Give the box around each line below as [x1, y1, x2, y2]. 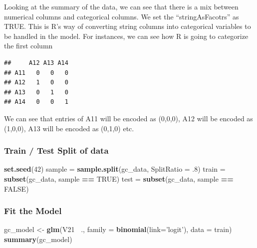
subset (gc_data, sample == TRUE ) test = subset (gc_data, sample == [4, 173, 234, 184]
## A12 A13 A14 [4, 59, 68, 66]
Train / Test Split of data [4, 144, 109, 157]
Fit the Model [4, 205, 62, 217]
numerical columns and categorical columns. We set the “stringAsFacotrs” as [4, 11, 239, 21]
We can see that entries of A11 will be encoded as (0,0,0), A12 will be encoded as [4, 113, 253, 123]
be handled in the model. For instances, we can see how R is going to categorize [4, 30, 249, 41]
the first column [4, 40, 53, 51]
